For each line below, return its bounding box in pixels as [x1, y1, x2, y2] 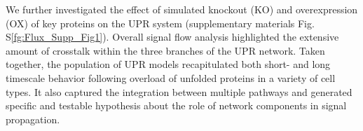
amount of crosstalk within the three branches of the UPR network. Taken [6, 43, 325, 57]
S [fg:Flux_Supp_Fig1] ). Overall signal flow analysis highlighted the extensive [6, 29, 339, 44]
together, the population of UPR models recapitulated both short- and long [6, 57, 331, 71]
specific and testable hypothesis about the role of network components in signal [6, 98, 347, 113]
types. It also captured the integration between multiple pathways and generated [6, 84, 352, 99]
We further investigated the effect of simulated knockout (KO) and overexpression [6, 2, 358, 16]
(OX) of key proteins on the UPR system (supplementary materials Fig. [6, 15, 315, 30]
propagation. [6, 111, 60, 126]
